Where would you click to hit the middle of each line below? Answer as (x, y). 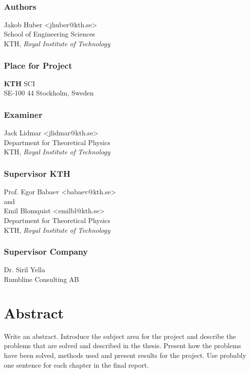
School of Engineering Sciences (50, 34)
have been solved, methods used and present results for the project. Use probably (125, 355)
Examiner (23, 114)
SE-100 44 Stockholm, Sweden (49, 93)
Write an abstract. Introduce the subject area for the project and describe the (120, 336)
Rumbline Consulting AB (42, 279)
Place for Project (38, 65)
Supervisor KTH (37, 173)
